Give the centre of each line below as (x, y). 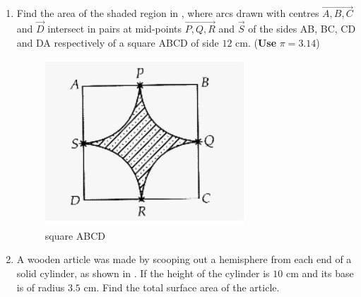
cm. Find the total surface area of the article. (182, 287)
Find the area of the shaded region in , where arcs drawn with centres (168, 13)
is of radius (41, 287)
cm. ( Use (256, 42)
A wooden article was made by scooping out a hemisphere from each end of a (184, 259)
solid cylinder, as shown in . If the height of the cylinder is (143, 273)
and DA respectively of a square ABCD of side (118, 42)
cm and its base (320, 273)
